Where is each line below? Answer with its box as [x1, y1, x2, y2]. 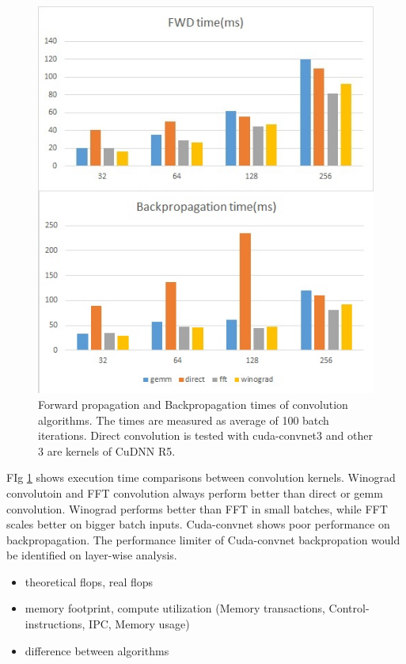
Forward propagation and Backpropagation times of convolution [38, 395, 348, 412]
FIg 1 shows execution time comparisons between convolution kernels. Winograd [6, 469, 396, 486]
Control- [328, 600, 370, 616]
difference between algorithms [25, 642, 169, 658]
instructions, [25, 616, 85, 632]
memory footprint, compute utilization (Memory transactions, [25, 600, 325, 616]
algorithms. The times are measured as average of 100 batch [38, 411, 329, 428]
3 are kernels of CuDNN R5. [38, 442, 176, 459]
